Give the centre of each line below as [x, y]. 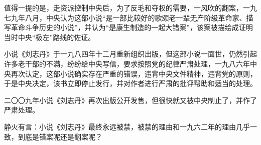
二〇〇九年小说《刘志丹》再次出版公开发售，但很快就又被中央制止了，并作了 [130, 100]
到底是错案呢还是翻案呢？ [60, 136]
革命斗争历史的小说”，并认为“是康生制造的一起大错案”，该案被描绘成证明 [132, 27]
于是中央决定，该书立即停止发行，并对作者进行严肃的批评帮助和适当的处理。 [130, 83]
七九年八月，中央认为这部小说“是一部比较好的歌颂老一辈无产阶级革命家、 [125, 17]
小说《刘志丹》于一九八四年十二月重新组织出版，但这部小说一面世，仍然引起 [130, 54]
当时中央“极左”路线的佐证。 [50, 37]
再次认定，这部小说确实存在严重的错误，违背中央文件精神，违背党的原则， [134, 73]
